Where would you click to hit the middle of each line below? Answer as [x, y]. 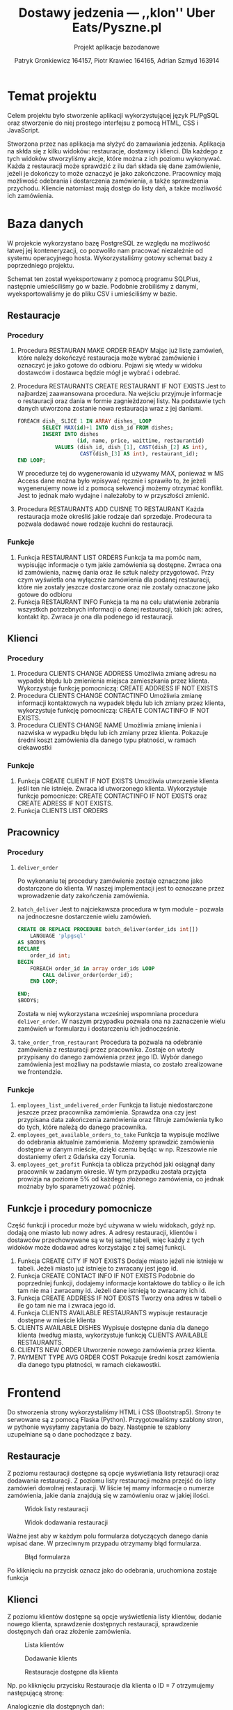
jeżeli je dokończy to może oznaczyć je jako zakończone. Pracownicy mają [114, 173]
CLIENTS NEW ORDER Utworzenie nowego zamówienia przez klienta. [117, 1350]
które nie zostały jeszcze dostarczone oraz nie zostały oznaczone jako [118, 587]
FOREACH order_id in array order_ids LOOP [93, 968]
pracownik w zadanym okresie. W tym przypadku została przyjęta [112, 1172]
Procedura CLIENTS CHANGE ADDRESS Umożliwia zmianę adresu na [117, 674]
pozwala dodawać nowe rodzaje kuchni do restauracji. [95, 524]
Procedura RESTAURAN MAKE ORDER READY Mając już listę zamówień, [120, 351]
